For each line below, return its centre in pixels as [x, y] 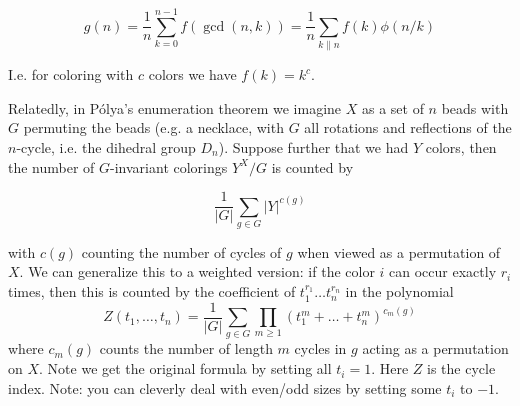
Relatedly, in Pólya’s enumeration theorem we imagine [175, 107]
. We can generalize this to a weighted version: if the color [197, 271]
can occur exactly [443, 271]
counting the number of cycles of [181, 251]
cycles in [320, 348]
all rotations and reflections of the [408, 127]
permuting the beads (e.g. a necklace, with [153, 127]
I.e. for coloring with [71, 74]
